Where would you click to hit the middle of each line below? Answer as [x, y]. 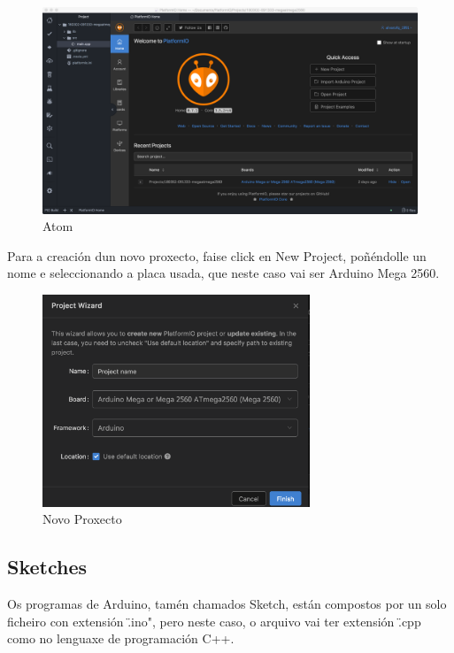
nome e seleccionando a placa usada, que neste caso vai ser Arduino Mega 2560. [223, 273]
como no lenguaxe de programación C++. [121, 638]
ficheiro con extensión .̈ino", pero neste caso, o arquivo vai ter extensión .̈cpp [214, 621]
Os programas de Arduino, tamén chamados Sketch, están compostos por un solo [227, 604]
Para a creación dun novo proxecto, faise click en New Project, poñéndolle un [217, 255]
